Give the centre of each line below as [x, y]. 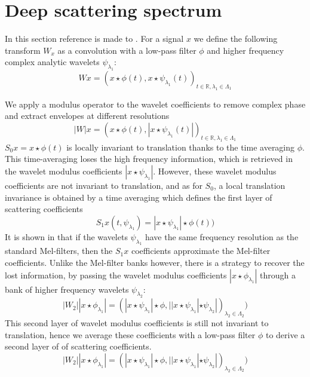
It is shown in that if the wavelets [66, 236]
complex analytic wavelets [52, 62]
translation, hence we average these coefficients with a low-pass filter [130, 334]
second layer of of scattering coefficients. [78, 346]
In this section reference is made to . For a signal [94, 39]
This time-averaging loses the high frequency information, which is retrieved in [149, 159]
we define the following [236, 39]
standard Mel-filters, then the [59, 251]
